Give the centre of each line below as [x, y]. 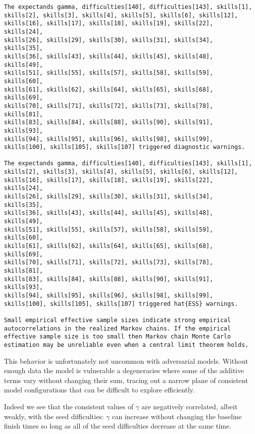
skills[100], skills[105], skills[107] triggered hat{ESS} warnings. [121, 304]
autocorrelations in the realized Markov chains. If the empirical [118, 328]
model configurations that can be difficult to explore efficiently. [100, 390]
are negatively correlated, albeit [189, 406]
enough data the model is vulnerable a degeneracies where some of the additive [124, 370]
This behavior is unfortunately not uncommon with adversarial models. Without [126, 361]
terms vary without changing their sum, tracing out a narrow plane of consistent [126, 380]
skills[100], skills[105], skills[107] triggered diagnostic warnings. [125, 147]
